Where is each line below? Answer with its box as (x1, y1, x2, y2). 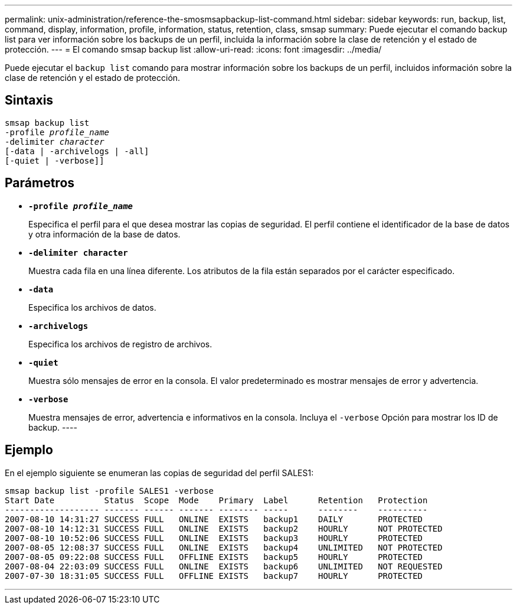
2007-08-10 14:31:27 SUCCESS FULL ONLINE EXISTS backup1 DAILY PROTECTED (5, 514, 423, 524)
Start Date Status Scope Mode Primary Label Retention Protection (5, 495, 428, 505)
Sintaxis (5, 93, 54, 108)
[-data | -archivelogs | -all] (5, 146, 149, 156)
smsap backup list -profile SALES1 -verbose (5, 486, 214, 496)
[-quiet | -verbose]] (5, 155, 104, 165)
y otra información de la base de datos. (28, 229, 181, 239)
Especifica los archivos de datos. (28, 302, 156, 312)
